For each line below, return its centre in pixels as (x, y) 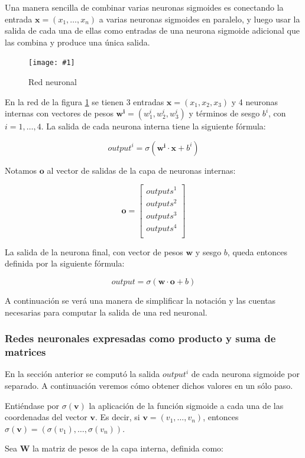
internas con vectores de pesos (59, 113)
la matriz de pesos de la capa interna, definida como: (128, 448)
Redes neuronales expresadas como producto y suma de (140, 338)
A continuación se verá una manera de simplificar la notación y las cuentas (140, 301)
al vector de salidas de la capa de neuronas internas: (141, 170)
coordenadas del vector (46, 417)
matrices (25, 352)
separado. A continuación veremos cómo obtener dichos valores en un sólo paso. (149, 385)
